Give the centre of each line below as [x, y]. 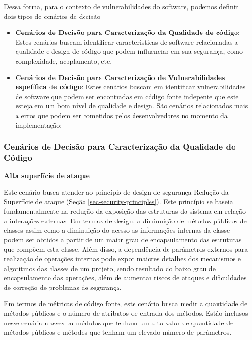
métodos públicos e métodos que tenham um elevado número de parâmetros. [118, 332]
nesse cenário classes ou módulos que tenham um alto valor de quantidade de [119, 322]
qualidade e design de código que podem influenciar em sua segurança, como [129, 51]
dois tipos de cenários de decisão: [53, 16]
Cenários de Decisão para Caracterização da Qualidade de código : [128, 32]
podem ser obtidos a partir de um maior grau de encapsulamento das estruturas [123, 239]
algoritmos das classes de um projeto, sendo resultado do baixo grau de [110, 268]
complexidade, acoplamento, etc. [64, 60]
